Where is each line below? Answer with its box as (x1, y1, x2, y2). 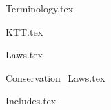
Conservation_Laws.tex (6, 70, 105, 85)
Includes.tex (6, 93, 57, 108)
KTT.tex (6, 24, 43, 38)
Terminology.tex (6, 1, 74, 15)
